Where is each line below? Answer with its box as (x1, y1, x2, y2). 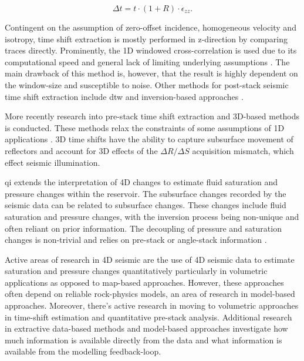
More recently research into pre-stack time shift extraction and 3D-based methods (5, 110, 300, 122)
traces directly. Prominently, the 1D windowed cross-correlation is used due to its (5, 44, 297, 56)
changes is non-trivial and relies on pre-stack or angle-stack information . (5, 233, 267, 246)
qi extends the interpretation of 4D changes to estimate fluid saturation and (5, 176, 278, 188)
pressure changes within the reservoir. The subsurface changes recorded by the (5, 187, 286, 199)
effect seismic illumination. (5, 156, 100, 168)
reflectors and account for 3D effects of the (5, 144, 158, 156)
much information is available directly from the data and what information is (5, 333, 282, 346)
